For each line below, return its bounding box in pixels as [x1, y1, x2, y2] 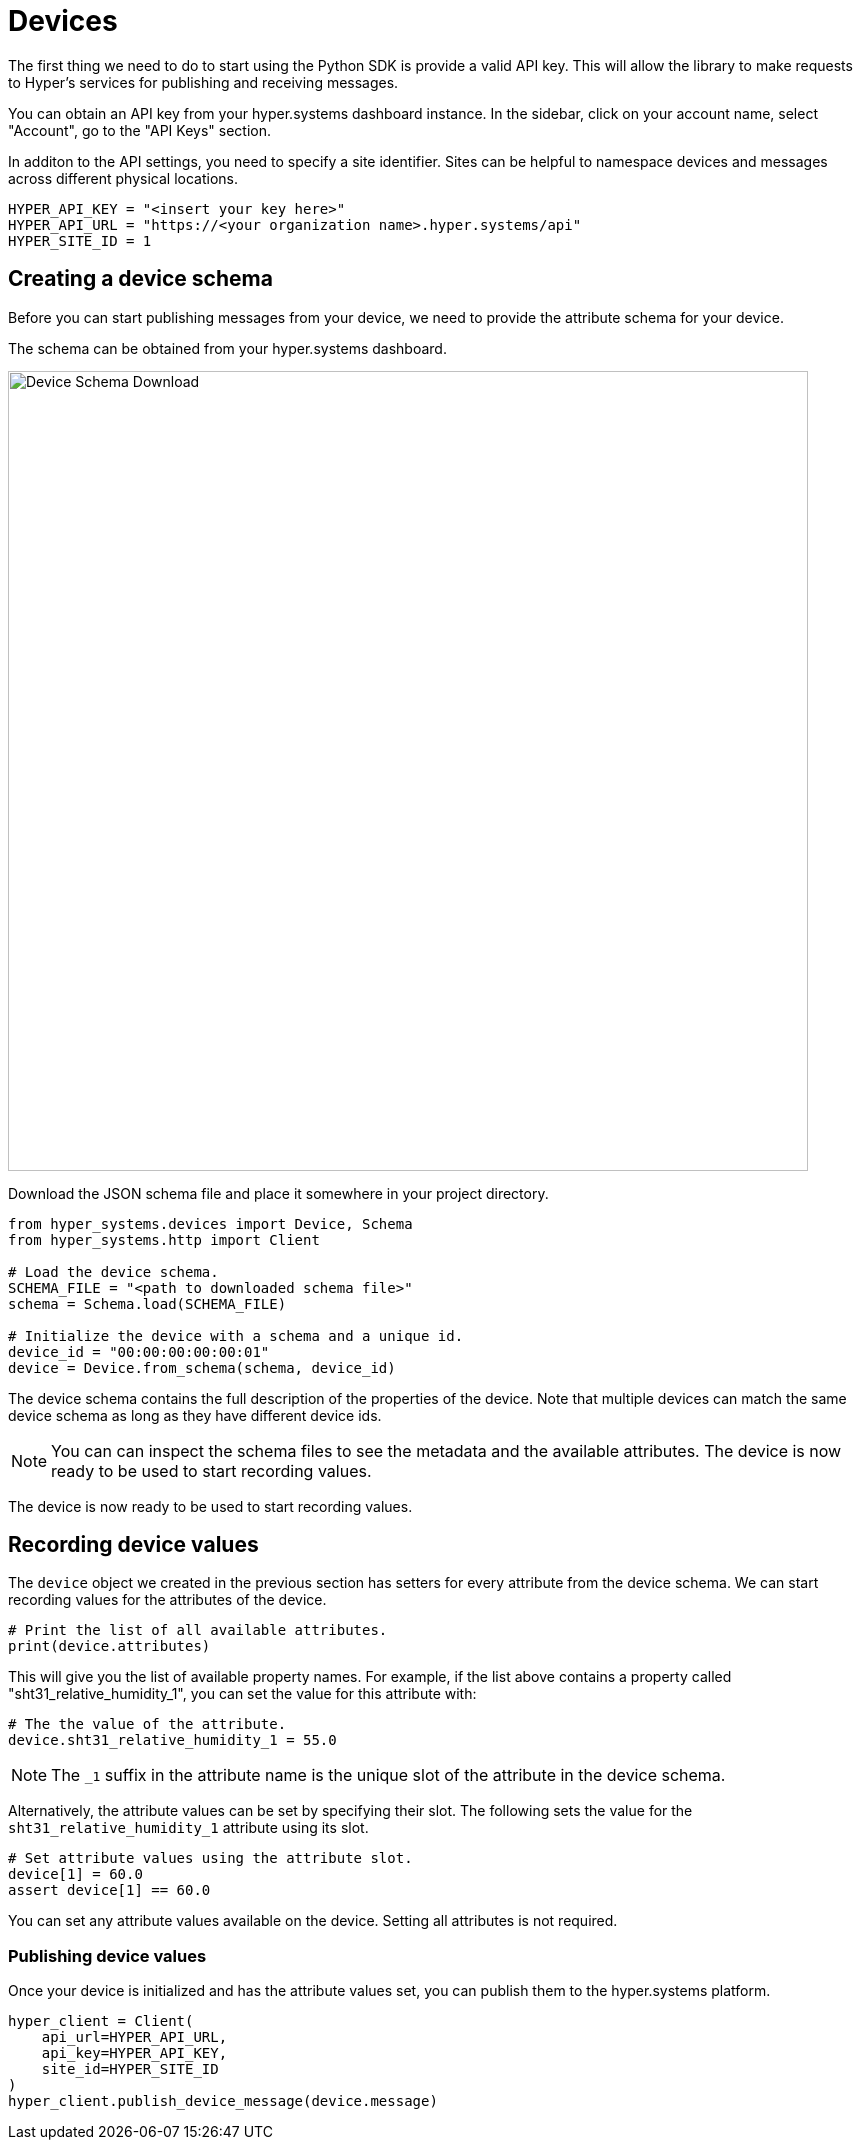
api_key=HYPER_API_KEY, [41, 2045, 228, 2062]
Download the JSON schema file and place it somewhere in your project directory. [8, 1184, 549, 1202]
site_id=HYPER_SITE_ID [41, 2061, 219, 2078]
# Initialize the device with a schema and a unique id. [8, 1327, 464, 1344]
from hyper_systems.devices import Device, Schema [8, 1215, 413, 1232]
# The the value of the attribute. [8, 1716, 287, 1733]
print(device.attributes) [8, 1638, 211, 1655]
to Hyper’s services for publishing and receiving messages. [8, 73, 399, 91]
